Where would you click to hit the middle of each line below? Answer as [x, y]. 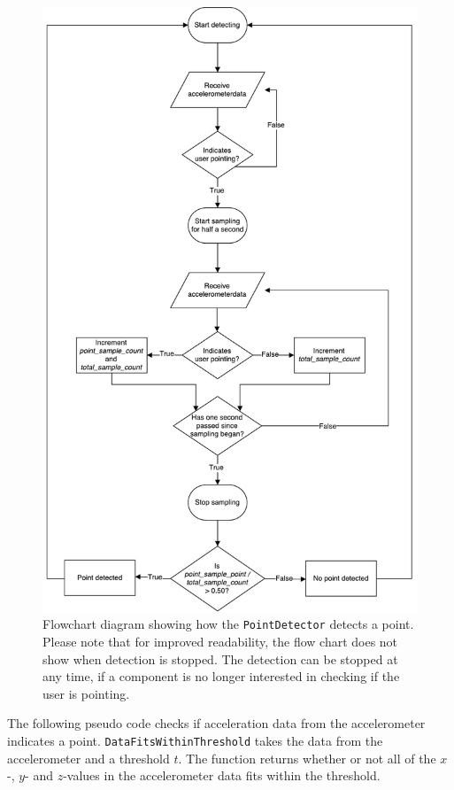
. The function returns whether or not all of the [307, 758]
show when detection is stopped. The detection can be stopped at [220, 658]
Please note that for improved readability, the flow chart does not [220, 641]
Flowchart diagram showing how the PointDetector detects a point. [228, 624]
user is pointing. [86, 693]
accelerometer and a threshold [88, 758]
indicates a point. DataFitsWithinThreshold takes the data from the [195, 740]
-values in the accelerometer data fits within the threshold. [222, 775]
